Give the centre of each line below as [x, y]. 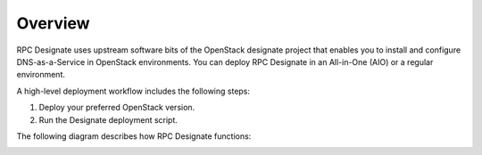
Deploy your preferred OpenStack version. [117, 108]
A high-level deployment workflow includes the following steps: [133, 91]
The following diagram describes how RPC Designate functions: [134, 136]
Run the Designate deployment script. [108, 119]
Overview [53, 23]
